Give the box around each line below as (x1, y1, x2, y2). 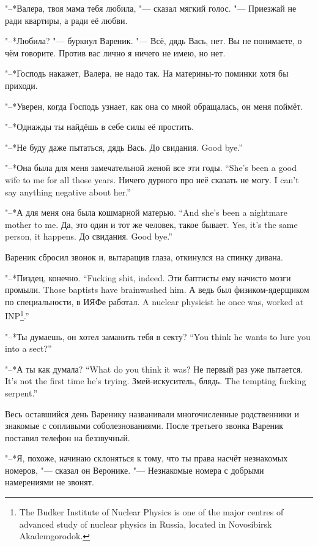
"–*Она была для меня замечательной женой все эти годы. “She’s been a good (5, 161, 297, 174)
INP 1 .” (5, 308, 29, 322)
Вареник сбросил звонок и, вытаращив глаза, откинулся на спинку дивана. (5, 250, 283, 263)
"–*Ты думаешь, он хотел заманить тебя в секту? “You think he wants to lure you (5, 330, 311, 343)
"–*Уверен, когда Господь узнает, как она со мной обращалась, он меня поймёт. (5, 99, 303, 112)
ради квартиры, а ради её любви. (5, 13, 128, 26)
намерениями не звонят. (5, 476, 94, 488)
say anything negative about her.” (5, 185, 131, 198)
